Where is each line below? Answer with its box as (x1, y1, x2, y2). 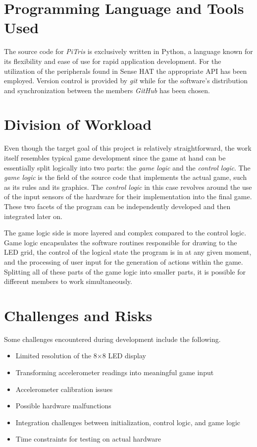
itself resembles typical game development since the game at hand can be (4, 153, 226, 163)
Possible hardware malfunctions (15, 400, 111, 411)
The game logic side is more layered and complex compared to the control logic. (4, 227, 247, 238)
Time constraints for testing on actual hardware (15, 434, 161, 444)
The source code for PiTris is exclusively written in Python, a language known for (4, 46, 253, 56)
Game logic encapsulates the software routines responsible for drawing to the (4, 237, 237, 247)
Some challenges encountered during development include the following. (4, 334, 221, 344)
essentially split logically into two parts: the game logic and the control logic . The (4, 162, 251, 172)
